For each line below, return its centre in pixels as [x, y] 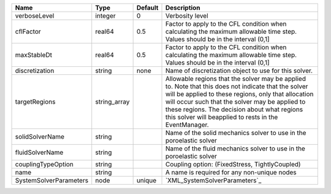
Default [147, 8]
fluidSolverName [39, 152]
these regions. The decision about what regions [234, 109]
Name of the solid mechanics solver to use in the [236, 133]
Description [183, 8]
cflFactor [28, 32]
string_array [112, 102]
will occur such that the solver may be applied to [235, 102]
